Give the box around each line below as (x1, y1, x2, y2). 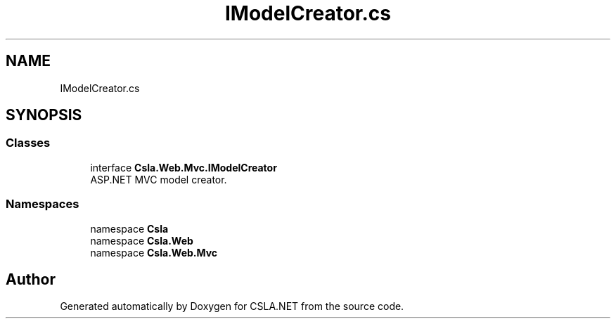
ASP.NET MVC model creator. (90, 173, 227, 186)
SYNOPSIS (6, 106, 82, 124)
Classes (6, 136, 51, 150)
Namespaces (6, 197, 79, 212)
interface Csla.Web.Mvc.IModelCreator (90, 161, 277, 174)
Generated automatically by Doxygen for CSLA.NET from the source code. (60, 300, 404, 313)
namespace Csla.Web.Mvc (90, 246, 218, 259)
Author (6, 270, 56, 288)
